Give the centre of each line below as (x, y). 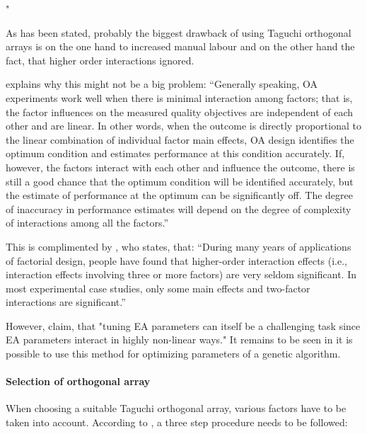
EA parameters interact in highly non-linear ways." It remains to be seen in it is (179, 339)
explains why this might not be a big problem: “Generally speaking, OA (162, 84)
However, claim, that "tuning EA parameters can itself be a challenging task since (183, 325)
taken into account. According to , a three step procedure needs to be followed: (177, 422)
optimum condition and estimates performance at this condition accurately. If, (175, 153)
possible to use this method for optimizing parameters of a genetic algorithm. (173, 354)
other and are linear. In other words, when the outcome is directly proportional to (183, 126)
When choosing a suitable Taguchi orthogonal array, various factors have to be (176, 408)
